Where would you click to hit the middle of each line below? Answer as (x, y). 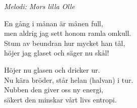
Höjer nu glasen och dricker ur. (52, 69)
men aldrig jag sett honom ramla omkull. (68, 33)
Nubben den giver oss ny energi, (54, 90)
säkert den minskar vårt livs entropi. (60, 99)
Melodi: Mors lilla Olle (39, 6)
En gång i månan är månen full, (54, 23)
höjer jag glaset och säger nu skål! (57, 53)
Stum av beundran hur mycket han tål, (65, 43)
